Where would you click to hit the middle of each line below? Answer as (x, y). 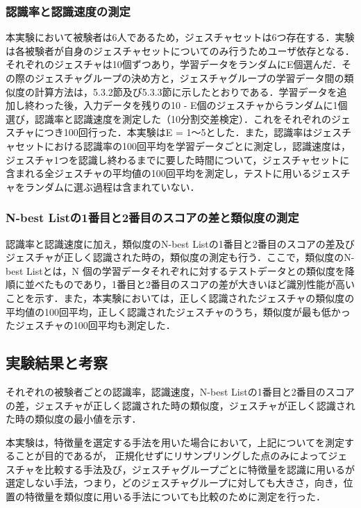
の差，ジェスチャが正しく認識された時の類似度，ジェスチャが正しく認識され (180, 405)
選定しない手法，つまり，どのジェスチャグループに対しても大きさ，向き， (175, 483)
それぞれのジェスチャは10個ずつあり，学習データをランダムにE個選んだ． (174, 64)
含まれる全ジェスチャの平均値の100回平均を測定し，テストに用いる (159, 173)
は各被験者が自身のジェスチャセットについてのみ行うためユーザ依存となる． (180, 50)
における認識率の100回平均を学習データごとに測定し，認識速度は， (197, 145)
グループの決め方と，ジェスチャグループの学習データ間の (213, 78)
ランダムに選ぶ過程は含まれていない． (112, 186)
